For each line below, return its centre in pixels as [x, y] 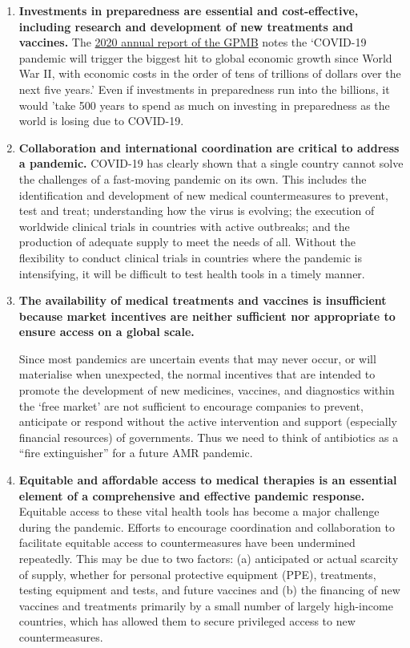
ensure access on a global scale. [107, 332]
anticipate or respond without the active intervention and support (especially [208, 421]
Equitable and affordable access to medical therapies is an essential [208, 480]
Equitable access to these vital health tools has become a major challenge [199, 511]
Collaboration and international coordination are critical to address [209, 147]
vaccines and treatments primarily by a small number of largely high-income [206, 605]
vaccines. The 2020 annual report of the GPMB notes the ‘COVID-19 [193, 42]
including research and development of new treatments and [186, 26]
